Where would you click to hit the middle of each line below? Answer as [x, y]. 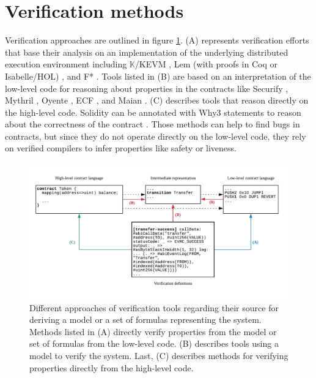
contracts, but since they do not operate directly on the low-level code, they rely [156, 136]
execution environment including [66, 64]
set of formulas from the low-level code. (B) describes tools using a [154, 343]
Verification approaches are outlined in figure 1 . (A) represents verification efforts [157, 40]
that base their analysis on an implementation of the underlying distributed [147, 52]
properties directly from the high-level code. [112, 367]
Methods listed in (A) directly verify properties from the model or [153, 331]
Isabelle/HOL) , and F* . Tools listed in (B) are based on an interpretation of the [158, 76]
